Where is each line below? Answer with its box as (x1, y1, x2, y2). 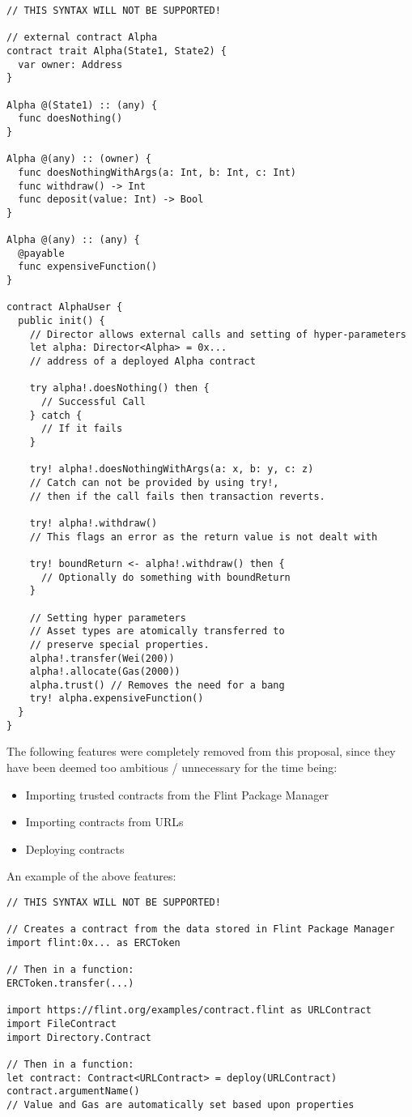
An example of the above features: (6, 868, 176, 885)
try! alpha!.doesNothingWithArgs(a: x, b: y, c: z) (29, 463, 314, 475)
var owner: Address (18, 58, 123, 70)
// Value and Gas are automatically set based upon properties (6, 1098, 355, 1111)
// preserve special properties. (29, 638, 210, 650)
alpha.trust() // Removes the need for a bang (29, 679, 285, 691)
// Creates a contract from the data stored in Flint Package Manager (6, 923, 395, 936)
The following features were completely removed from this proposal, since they (6, 743, 396, 760)
